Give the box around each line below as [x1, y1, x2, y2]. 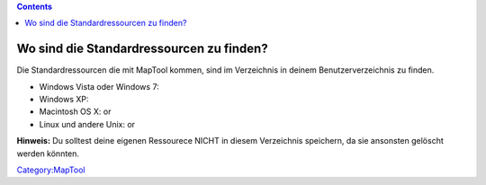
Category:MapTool [16, 164, 85, 175]
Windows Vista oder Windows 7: [39, 81, 159, 92]
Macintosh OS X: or [39, 106, 112, 117]
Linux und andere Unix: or [39, 119, 135, 129]
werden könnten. [16, 148, 80, 159]
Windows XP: [39, 94, 89, 105]
